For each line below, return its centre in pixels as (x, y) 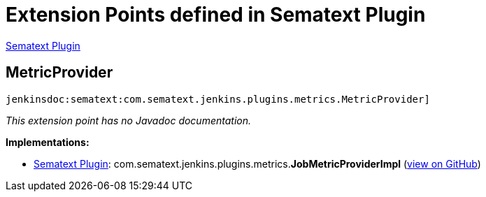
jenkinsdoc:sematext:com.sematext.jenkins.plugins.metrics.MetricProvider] (218, 99)
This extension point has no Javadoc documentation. (129, 120)
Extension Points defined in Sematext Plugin (216, 15)
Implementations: (48, 142)
